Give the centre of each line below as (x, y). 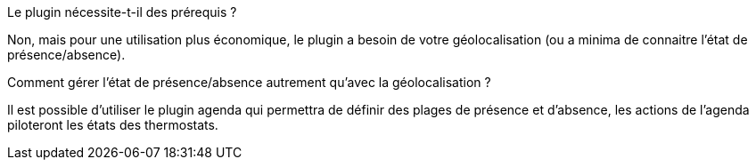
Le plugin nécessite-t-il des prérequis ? (122, 12)
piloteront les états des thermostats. (113, 125)
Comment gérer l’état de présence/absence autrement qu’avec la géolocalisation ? (249, 82)
